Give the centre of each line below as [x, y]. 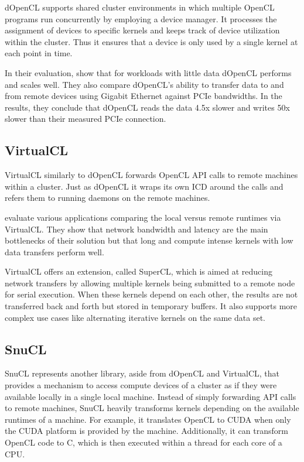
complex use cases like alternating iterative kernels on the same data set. [135, 317]
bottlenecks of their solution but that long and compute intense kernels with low [149, 240]
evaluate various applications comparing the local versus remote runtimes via [143, 217]
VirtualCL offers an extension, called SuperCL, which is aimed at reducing [139, 271]
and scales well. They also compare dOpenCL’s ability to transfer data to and [144, 84]
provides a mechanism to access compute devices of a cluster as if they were [141, 385]
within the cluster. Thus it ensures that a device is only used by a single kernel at [151, 41]
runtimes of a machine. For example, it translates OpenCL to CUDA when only [148, 419]
